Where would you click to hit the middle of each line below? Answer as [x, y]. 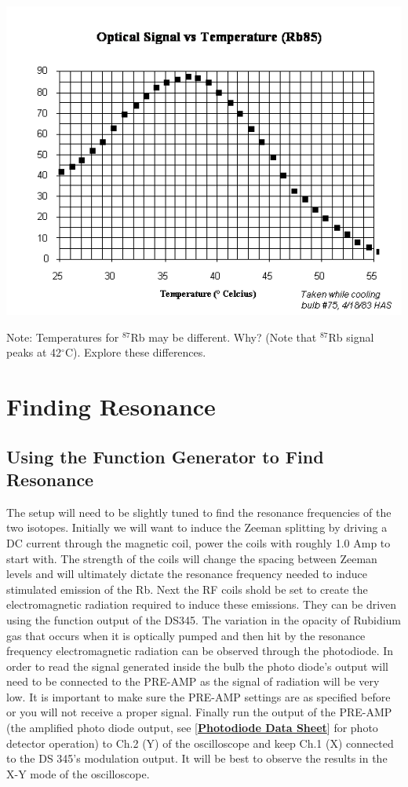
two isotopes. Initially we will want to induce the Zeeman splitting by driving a [197, 527]
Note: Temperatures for [63, 337]
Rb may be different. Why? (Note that [224, 337]
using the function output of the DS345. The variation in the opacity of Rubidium [204, 619]
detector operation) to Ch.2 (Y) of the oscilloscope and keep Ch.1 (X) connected [200, 743]
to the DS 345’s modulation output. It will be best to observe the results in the [197, 758]
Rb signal [351, 337]
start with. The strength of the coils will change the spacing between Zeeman [192, 558]
